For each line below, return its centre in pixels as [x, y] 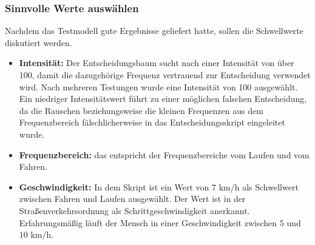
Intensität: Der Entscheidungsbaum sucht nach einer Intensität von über [157, 63]
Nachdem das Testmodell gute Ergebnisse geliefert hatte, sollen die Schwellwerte [154, 31]
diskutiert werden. [39, 42]
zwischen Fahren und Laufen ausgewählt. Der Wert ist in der [132, 199]
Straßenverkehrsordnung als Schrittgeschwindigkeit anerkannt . [134, 210]
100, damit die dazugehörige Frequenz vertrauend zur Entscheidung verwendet [165, 75]
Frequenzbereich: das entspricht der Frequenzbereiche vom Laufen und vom [164, 154]
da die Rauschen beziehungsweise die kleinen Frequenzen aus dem [141, 110]
